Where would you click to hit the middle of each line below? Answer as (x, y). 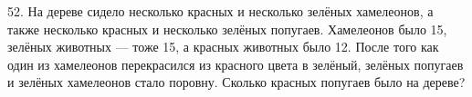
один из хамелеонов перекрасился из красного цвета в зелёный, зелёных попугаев (236, 64)
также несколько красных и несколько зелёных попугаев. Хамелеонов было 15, (227, 29)
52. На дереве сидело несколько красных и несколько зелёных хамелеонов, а (220, 11)
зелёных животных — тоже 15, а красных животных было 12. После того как (223, 47)
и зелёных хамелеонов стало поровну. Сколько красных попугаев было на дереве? (236, 82)
